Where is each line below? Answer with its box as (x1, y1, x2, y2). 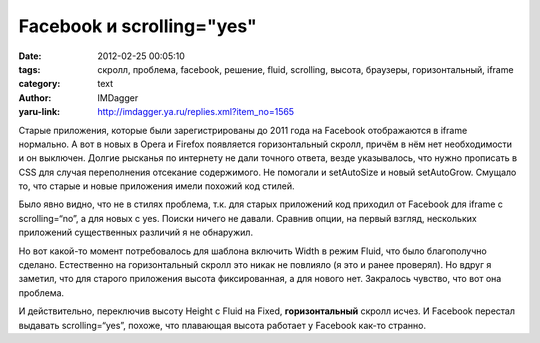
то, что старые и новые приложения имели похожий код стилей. (18, 180, 295, 192)
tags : (18, 63, 41, 75)
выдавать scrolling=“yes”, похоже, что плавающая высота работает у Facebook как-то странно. (18, 319, 427, 331)
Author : (18, 91, 52, 104)
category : (18, 78, 61, 90)
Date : (18, 50, 42, 62)
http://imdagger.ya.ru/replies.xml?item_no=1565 (97, 106, 295, 118)
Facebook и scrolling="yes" (18, 15, 257, 37)
